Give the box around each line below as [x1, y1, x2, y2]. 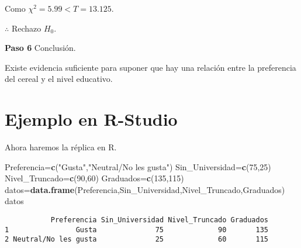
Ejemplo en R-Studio [5, 107, 178, 131]
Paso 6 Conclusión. [5, 42, 76, 54]
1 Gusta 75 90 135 [5, 225, 269, 234]
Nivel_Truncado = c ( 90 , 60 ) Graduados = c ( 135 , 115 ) [5, 172, 184, 184]
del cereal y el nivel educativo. [5, 73, 113, 85]
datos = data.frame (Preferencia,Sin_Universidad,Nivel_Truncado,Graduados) [5, 183, 285, 195]
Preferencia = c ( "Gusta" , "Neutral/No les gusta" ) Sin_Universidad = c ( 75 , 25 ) [5, 160, 271, 173]
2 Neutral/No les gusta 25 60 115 [5, 235, 269, 244]
